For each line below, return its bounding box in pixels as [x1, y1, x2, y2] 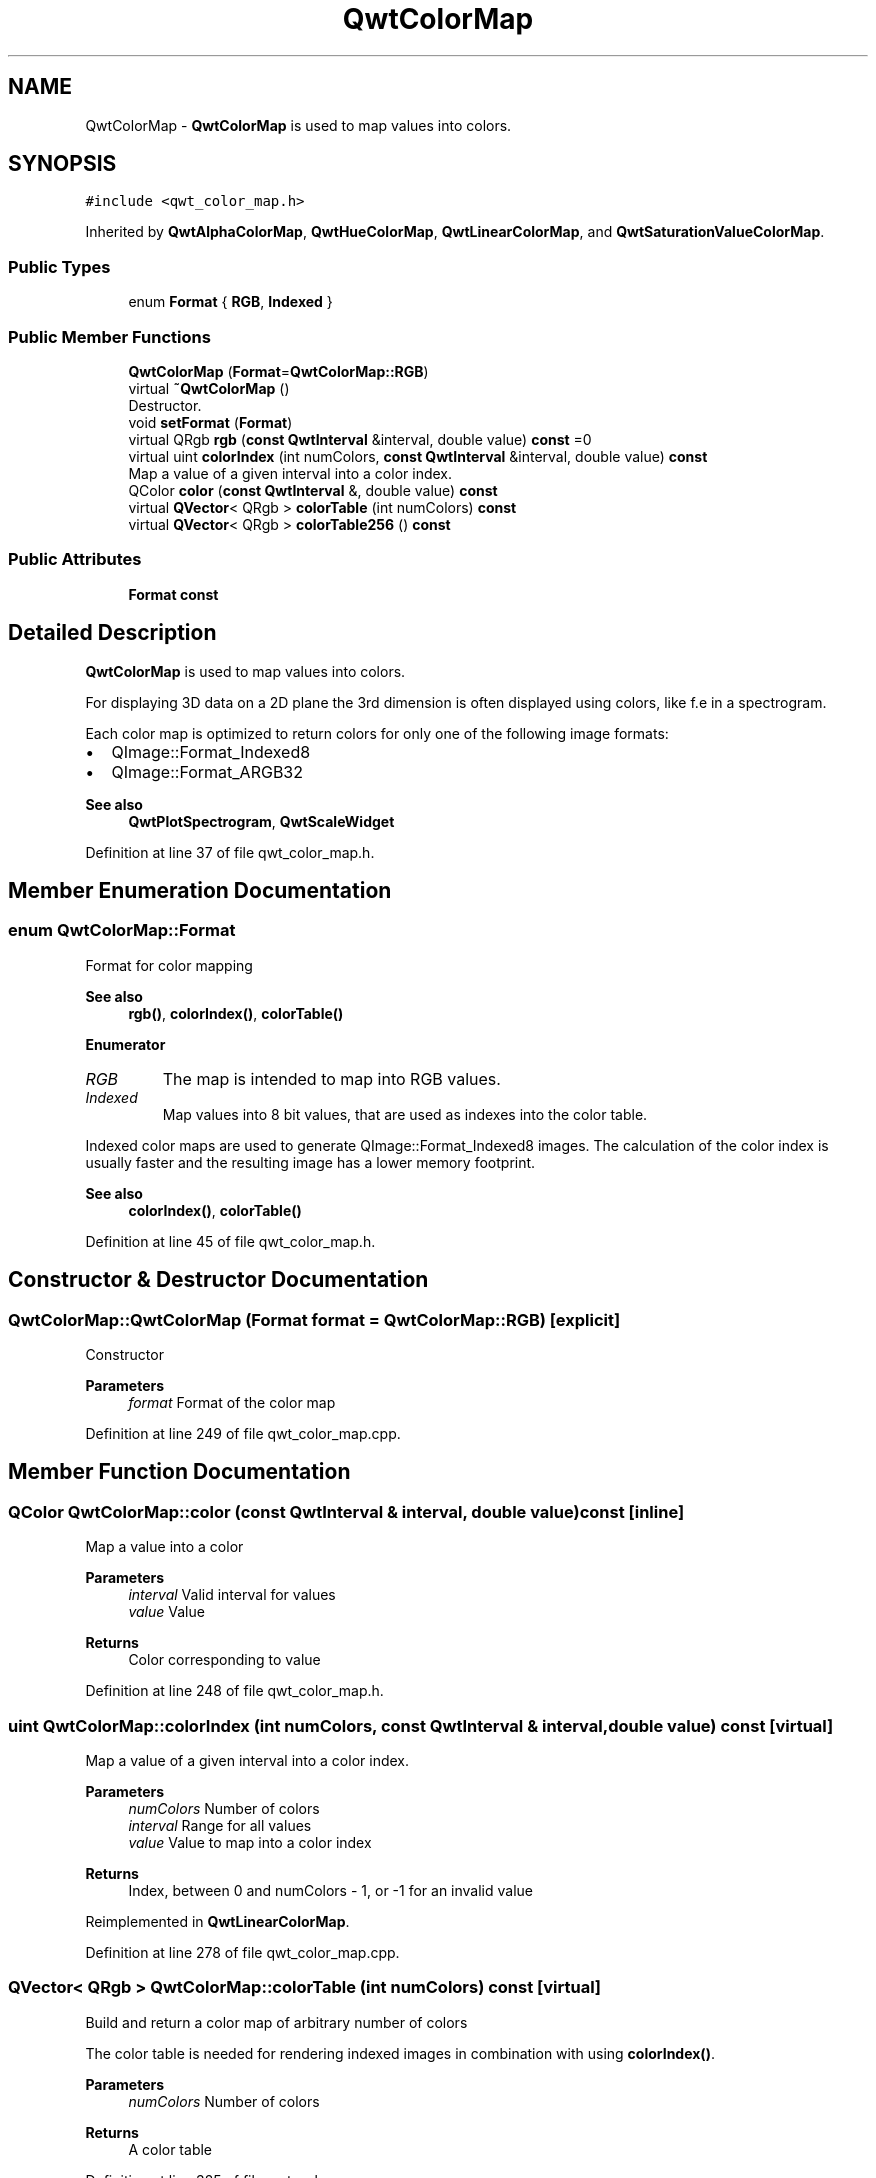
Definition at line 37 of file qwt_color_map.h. [85, 843, 375, 861]
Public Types [8, 256, 111, 277]
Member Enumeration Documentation [8, 877, 392, 903]
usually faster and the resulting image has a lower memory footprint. [85, 1153, 536, 1171]
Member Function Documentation [8, 1459, 351, 1485]
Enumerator [85, 1035, 166, 1053]
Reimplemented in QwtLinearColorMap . [85, 1912, 350, 1930]
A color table [128, 2140, 213, 2158]
